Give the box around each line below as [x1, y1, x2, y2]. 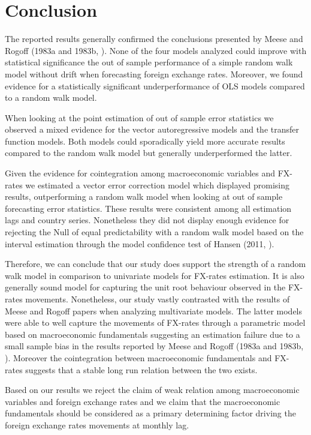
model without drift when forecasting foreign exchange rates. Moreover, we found [5, 67, 303, 80]
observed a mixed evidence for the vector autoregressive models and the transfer [5, 123, 300, 136]
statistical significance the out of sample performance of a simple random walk [5, 56, 293, 68]
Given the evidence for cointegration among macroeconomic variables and [5, 167, 276, 179]
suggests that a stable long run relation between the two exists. [25, 363, 258, 376]
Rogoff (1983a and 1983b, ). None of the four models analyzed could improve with [5, 44, 307, 56]
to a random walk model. [5, 91, 97, 104]
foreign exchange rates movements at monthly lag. [5, 418, 189, 431]
